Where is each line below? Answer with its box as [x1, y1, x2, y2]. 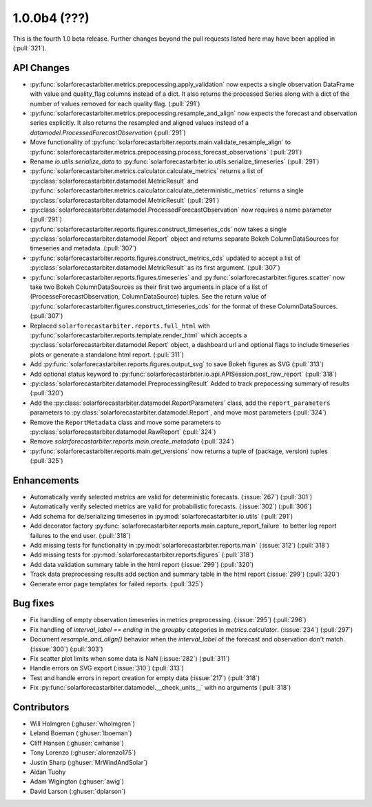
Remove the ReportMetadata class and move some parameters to [30, 418, 221, 426]
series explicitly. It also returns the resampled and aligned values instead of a [30, 119, 249, 127]
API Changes [12, 62, 70, 74]
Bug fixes [12, 597, 54, 610]
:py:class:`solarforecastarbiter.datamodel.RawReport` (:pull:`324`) [30, 428, 216, 436]
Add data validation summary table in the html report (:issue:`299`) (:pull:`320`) [30, 560, 254, 568]
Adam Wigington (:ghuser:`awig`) [30, 777, 124, 786]
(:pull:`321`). [12, 43, 47, 52]
